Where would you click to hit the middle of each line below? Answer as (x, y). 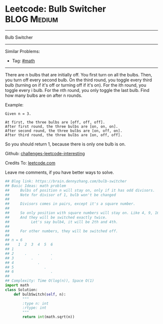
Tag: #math (24, 61)
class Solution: (21, 290)
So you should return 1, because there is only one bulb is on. (65, 144)
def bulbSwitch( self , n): (40, 294)
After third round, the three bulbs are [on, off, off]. (64, 135)
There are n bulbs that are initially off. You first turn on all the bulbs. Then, (79, 74)
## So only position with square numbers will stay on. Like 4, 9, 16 (82, 213)
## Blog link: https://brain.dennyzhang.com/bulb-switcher (66, 181)
